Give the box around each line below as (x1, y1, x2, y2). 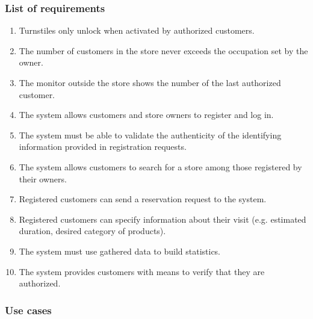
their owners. (19, 172, 67, 185)
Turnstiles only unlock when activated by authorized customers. (19, 24, 255, 37)
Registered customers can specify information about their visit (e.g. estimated (19, 212, 306, 225)
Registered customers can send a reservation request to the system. (19, 193, 267, 205)
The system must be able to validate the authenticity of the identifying (19, 128, 282, 141)
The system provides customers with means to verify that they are (19, 265, 265, 277)
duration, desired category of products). (19, 225, 166, 237)
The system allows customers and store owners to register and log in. (19, 108, 274, 121)
